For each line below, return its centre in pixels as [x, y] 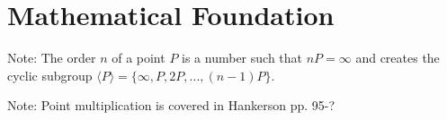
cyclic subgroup [50, 75]
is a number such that [242, 58]
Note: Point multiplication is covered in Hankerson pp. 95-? [171, 105]
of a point [139, 58]
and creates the [398, 58]
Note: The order [52, 58]
